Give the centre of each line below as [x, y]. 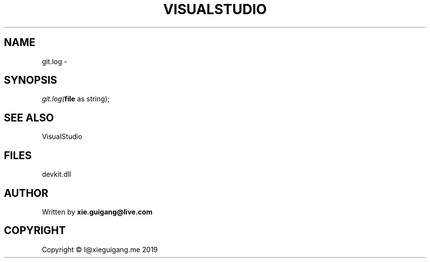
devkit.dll [56, 174]
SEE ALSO [29, 118]
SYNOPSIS [31, 80]
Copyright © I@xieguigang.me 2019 [100, 249]
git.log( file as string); [76, 99]
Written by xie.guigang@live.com [97, 212]
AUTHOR [26, 193]
